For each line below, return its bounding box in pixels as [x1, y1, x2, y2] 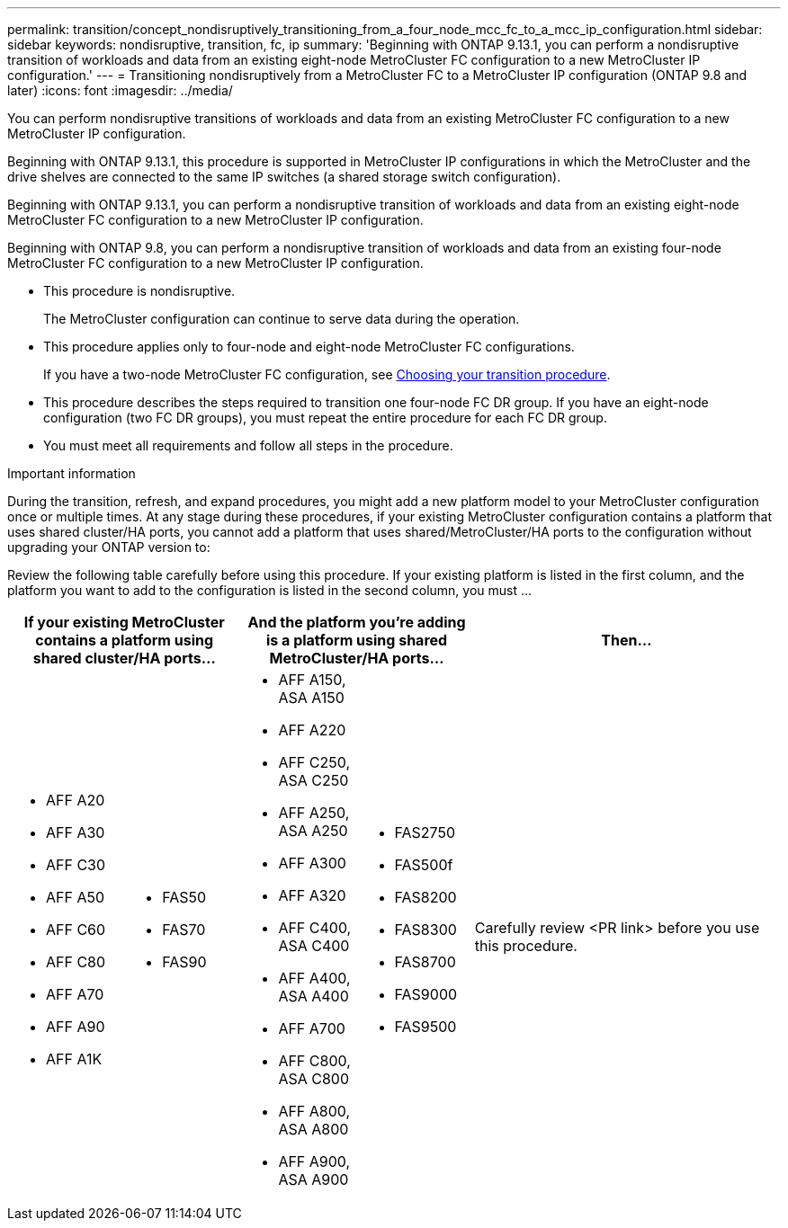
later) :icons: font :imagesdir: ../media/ [7, 83, 233, 98]
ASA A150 [278, 689, 345, 707]
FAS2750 [394, 823, 456, 841]
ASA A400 [278, 987, 349, 1005]
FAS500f [394, 856, 453, 874]
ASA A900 [278, 1170, 349, 1188]
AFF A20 [46, 791, 105, 809]
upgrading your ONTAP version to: [7, 539, 210, 555]
